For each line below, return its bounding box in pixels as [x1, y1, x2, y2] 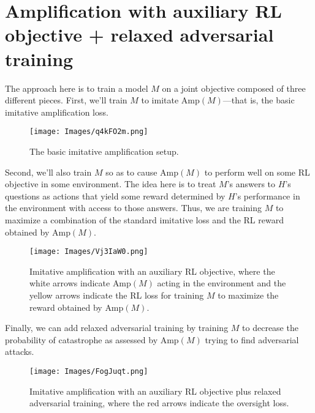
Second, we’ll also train [5, 165, 92, 178]
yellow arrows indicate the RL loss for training [29, 288, 204, 301]
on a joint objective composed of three [162, 81, 306, 94]
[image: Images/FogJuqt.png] [29, 366, 148, 376]
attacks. [5, 345, 34, 358]
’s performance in [235, 189, 300, 202]
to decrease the [242, 321, 298, 334]
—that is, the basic [222, 94, 295, 106]
